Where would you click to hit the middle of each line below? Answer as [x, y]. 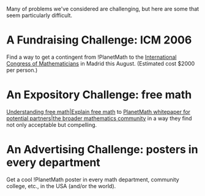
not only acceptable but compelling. [52, 124]
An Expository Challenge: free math [99, 95]
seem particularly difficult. [39, 15]
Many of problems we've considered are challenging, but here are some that [103, 9]
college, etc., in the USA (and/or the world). [61, 186]
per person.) [22, 70]
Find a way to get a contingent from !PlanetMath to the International [91, 57]
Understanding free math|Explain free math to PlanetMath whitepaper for [99, 111]
